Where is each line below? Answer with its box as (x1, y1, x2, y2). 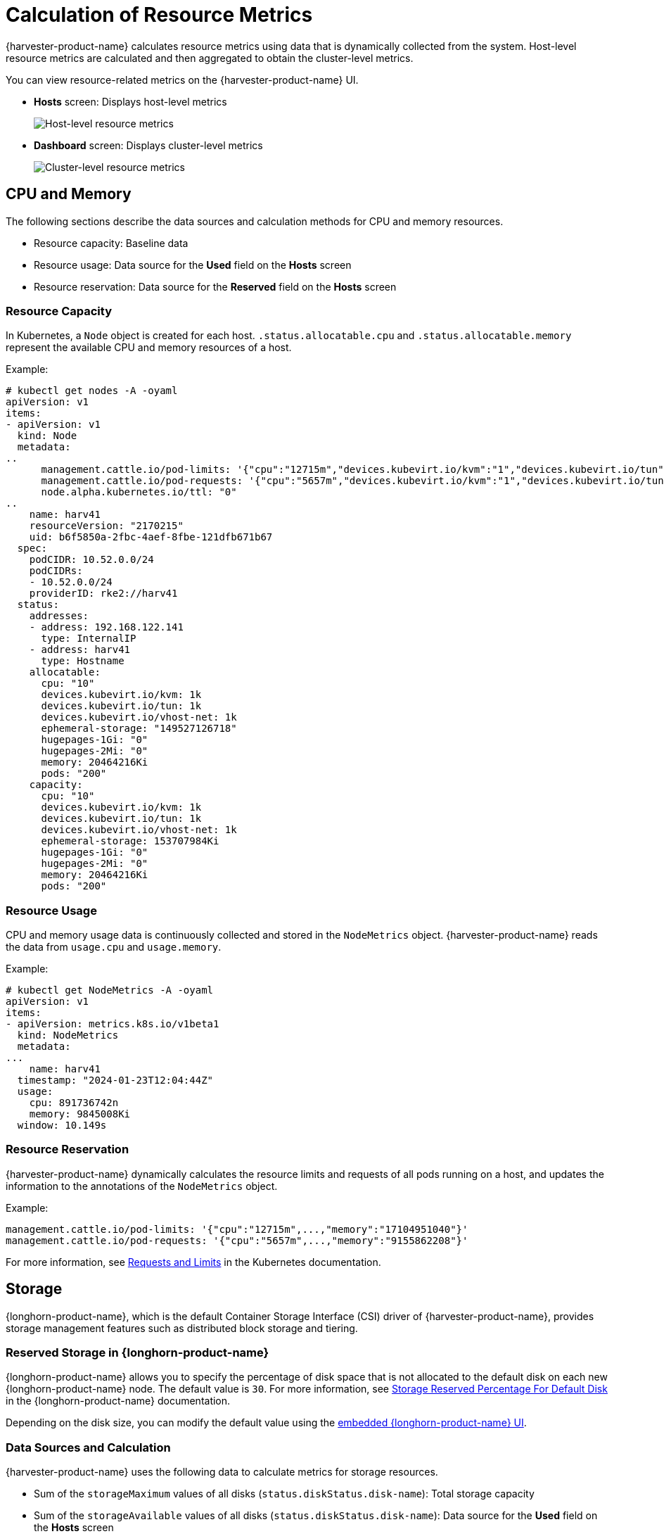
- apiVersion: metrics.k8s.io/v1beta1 (6, 1018, 219, 1030)
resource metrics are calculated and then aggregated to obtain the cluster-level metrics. (6, 51, 414, 64)
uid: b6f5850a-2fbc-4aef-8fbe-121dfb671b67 (29, 531, 273, 543)
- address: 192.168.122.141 (29, 621, 184, 633)
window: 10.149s (17, 1120, 107, 1132)
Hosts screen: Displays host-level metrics (34, 95, 227, 108)
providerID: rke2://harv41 (29, 588, 178, 600)
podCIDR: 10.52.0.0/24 (29, 554, 154, 566)
